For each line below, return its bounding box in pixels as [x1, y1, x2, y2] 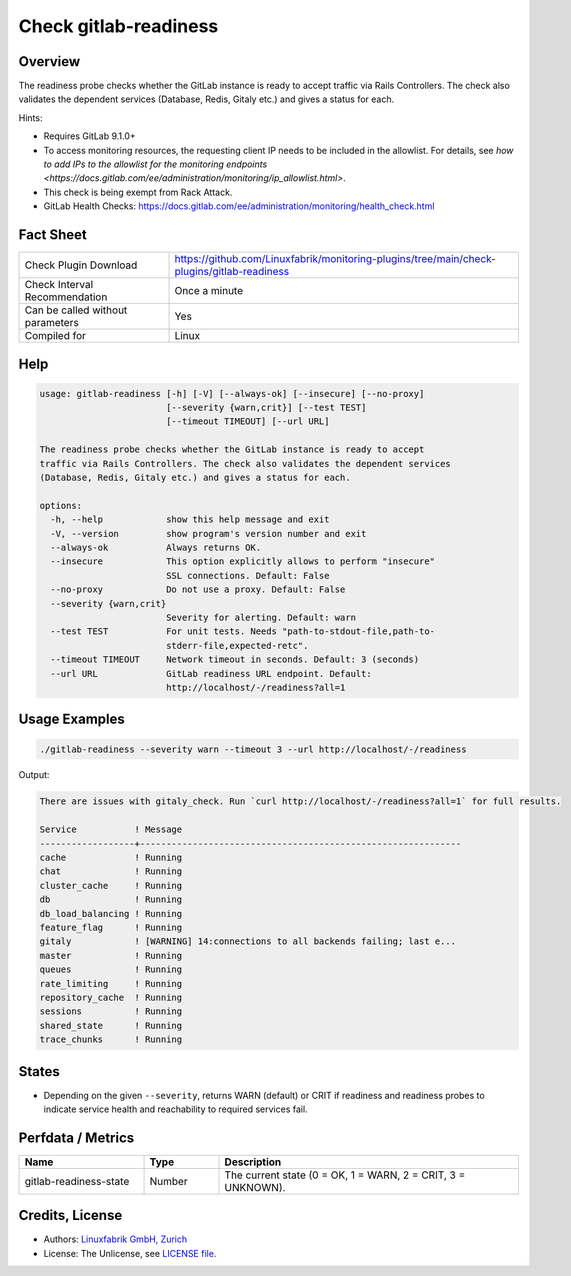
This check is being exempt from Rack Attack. [43, 186, 233, 198]
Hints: [18, 111, 43, 124]
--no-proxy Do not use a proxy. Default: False [50, 584, 346, 595]
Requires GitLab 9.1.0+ [43, 130, 137, 142]
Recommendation [24, 290, 108, 304]
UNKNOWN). [224, 1180, 286, 1194]
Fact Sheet [18, 226, 87, 243]
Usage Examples [18, 711, 125, 728]
